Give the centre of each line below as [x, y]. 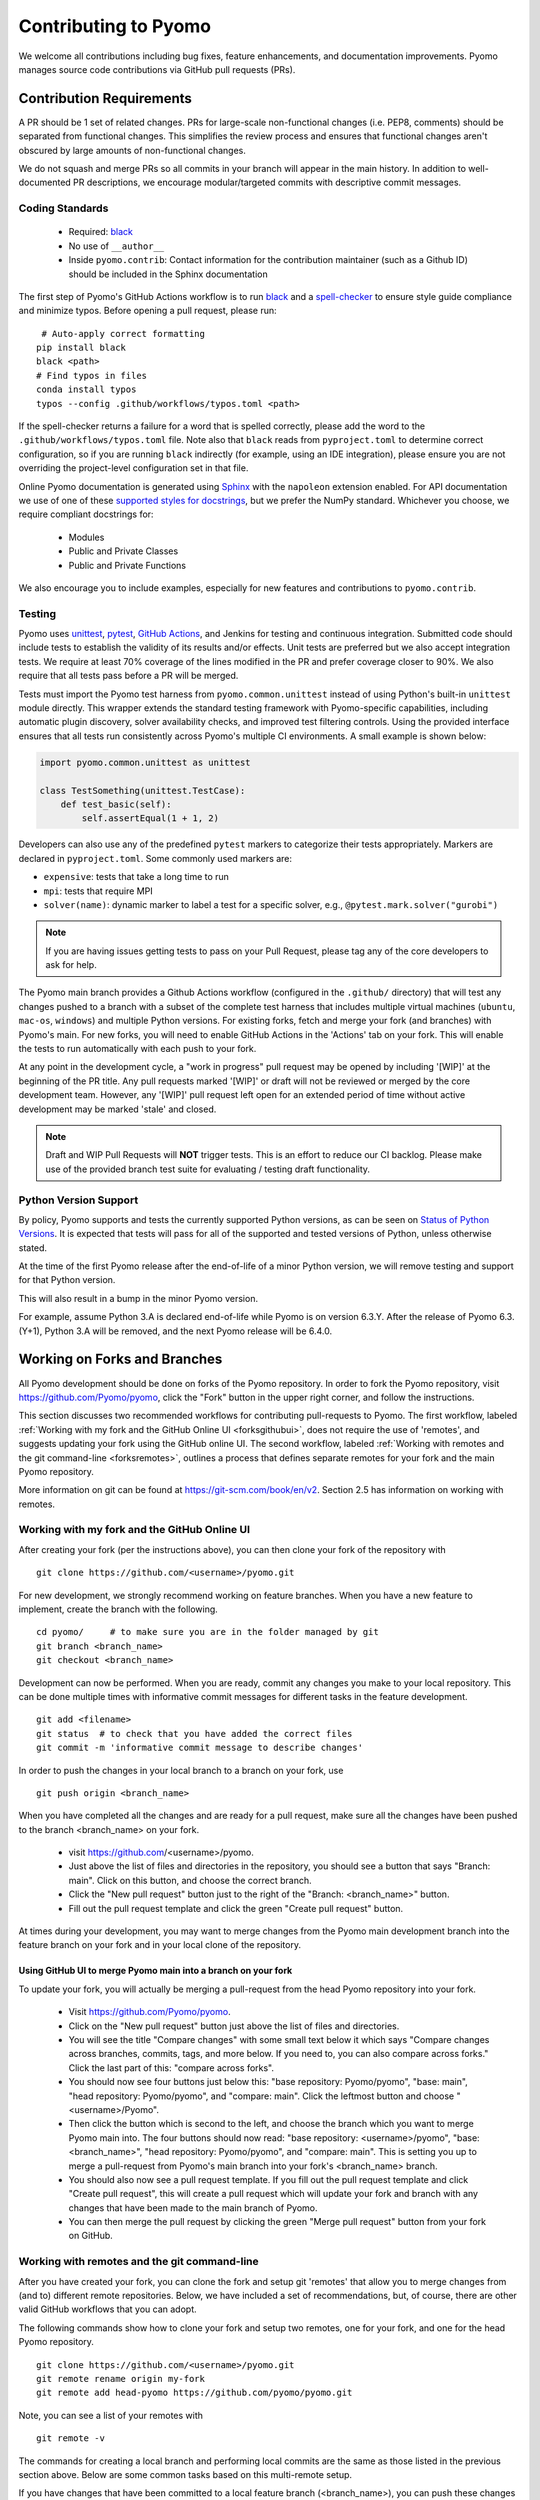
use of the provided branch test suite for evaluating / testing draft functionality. [207, 1169]
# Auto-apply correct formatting [123, 333]
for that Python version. [67, 1280]
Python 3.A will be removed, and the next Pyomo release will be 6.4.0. [188, 1331]
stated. [33, 1247]
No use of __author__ [116, 246]
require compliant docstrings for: [86, 514]
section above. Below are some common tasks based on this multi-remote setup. [185, 2474]
